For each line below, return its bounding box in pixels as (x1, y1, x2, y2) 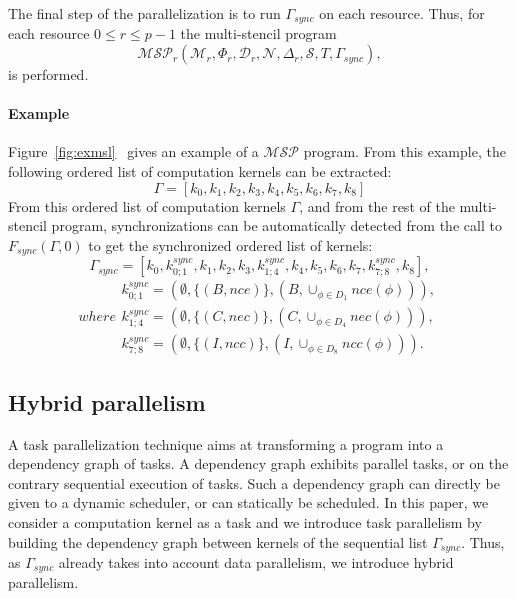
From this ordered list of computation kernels (8, 195, 286, 216)
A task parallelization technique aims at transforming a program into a (8, 433, 444, 454)
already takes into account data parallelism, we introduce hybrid (58, 551, 454, 572)
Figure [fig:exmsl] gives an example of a (8, 141, 259, 162)
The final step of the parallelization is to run (8, 3, 281, 23)
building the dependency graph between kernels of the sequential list (8, 531, 428, 552)
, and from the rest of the (299, 195, 455, 216)
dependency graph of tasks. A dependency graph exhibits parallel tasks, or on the (8, 453, 509, 474)
